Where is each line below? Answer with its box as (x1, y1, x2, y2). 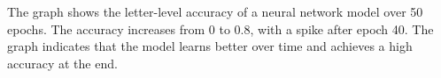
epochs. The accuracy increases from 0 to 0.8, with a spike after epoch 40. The (7, 19, 434, 38)
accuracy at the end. (7, 53, 118, 72)
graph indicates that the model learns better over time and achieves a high (7, 37, 413, 55)
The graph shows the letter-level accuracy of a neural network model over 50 (7, 3, 423, 20)
